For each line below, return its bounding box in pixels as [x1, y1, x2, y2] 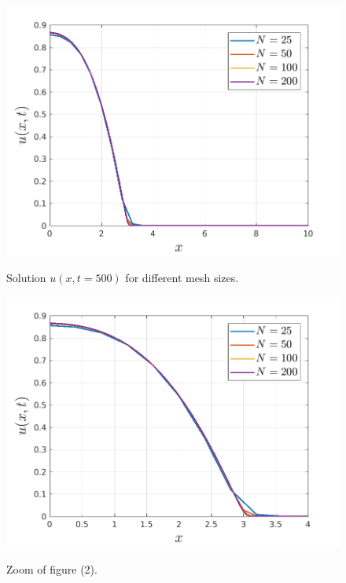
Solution [6, 269, 46, 286]
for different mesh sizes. [125, 269, 239, 286]
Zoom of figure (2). [6, 560, 98, 577]
